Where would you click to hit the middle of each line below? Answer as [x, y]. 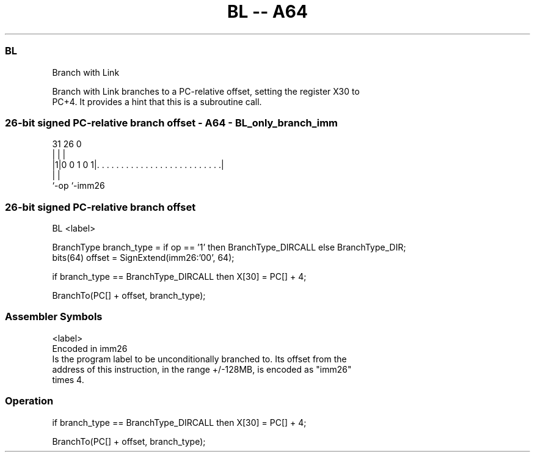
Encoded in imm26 [90, 348]
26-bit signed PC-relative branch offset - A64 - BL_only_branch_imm [172, 122]
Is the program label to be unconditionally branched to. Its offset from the [199, 359]
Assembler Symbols [54, 317]
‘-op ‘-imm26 [78, 186]
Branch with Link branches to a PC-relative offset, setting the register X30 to [206, 91]
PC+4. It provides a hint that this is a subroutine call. [157, 101]
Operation [29, 401]
